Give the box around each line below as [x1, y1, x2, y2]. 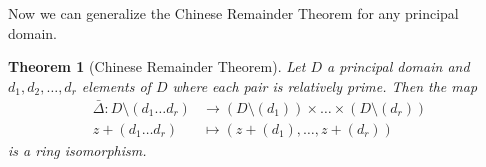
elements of [81, 75, 151, 96]
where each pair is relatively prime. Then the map [172, 75, 478, 96]
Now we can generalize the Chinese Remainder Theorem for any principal [8, 3, 459, 23]
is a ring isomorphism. [8, 139, 147, 160]
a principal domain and [326, 56, 470, 77]
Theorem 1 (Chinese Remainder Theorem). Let [8, 56, 306, 77]
